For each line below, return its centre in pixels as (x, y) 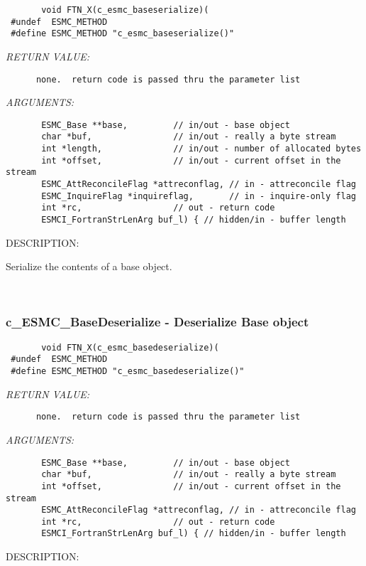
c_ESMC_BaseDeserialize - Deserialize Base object (157, 322)
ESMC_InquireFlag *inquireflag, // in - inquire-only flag (199, 196)
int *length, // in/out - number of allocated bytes (201, 149)
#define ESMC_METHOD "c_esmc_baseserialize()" (123, 34)
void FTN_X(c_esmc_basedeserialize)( (130, 347)
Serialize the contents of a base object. (89, 266)
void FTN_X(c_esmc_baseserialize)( (125, 10)
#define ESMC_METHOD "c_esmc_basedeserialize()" (128, 372)
